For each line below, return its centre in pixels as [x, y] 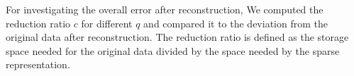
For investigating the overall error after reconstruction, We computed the [165, 9]
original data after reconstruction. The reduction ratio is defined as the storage [177, 37]
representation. [38, 64]
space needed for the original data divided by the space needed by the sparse [173, 50]
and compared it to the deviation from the [236, 23]
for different [107, 23]
